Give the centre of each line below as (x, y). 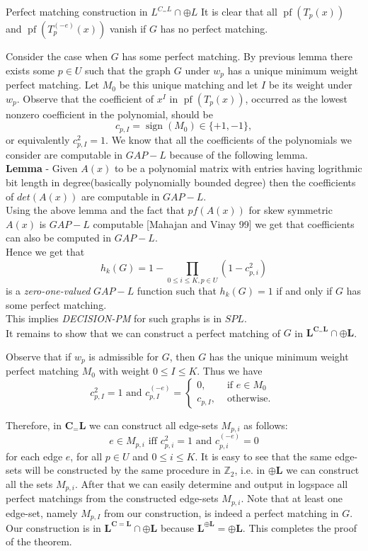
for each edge (34, 456)
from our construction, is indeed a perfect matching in (221, 512)
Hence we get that (45, 251)
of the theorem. (39, 541)
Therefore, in (34, 425)
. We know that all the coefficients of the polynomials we (229, 139)
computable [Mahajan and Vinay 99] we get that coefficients (224, 223)
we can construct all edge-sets (154, 425)
